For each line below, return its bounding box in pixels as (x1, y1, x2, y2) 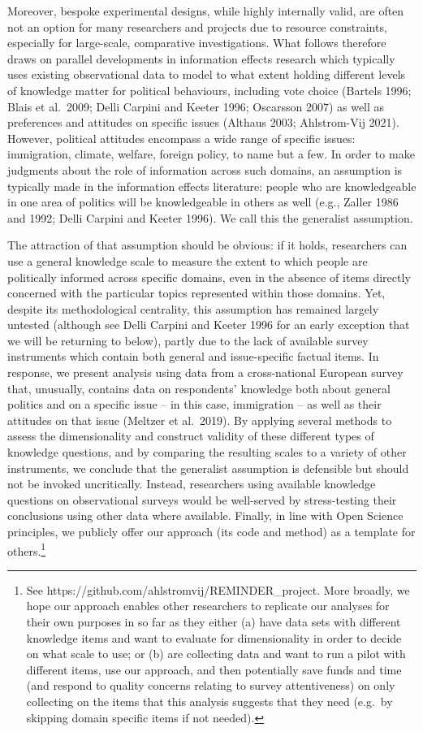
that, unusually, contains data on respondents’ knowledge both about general (7, 379, 391, 396)
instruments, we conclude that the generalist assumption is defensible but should (7, 459, 409, 476)
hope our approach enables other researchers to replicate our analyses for (26, 597, 390, 614)
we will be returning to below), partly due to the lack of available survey (7, 331, 369, 349)
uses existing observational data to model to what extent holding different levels (7, 66, 406, 83)
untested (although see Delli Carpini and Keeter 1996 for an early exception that (7, 316, 410, 333)
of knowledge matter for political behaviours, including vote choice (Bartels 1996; (7, 81, 412, 98)
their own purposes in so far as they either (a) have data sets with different (26, 613, 401, 630)
